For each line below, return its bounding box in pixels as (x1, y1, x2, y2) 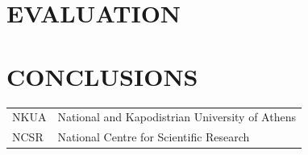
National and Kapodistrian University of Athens (57, 108, 296, 125)
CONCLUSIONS (6, 59, 198, 92)
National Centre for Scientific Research (57, 128, 250, 145)
